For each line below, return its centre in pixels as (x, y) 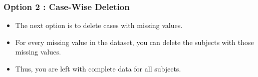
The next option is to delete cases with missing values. (99, 25)
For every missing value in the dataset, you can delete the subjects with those (135, 42)
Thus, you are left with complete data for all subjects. (98, 68)
